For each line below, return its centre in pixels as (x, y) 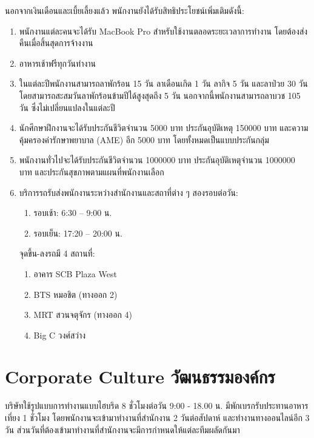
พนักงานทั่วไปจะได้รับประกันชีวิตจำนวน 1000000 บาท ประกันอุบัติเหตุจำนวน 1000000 (157, 160)
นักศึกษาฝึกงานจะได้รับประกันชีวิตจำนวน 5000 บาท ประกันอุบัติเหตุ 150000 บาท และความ (164, 128)
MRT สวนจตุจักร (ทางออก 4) (83, 315)
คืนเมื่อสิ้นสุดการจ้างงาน (56, 43)
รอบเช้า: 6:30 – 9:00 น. (73, 213)
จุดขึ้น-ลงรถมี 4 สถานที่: (57, 253)
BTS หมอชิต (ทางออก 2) (75, 294)
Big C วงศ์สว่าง (60, 335)
